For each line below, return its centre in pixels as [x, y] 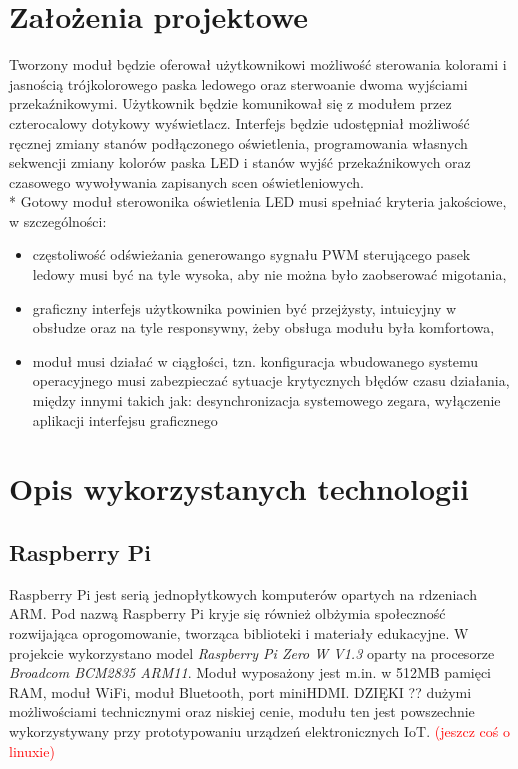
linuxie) [32, 750]
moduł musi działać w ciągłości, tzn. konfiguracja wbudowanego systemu [255, 360]
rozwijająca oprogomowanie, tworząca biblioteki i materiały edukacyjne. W [239, 632]
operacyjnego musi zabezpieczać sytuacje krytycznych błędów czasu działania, [271, 380]
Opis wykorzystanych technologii [239, 488]
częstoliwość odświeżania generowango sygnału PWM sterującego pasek [251, 254]
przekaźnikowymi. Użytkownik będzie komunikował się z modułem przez [230, 103]
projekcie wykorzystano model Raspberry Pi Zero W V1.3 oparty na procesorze [252, 652]
